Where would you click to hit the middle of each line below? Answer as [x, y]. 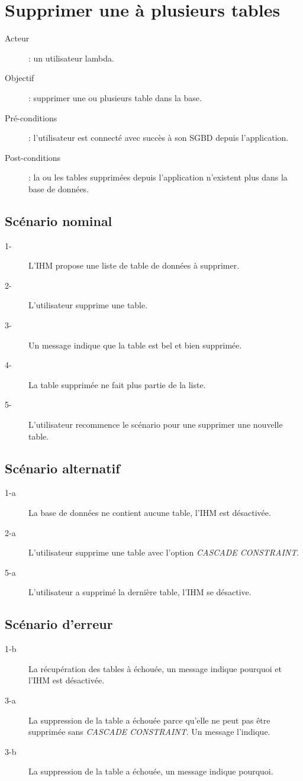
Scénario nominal [59, 220]
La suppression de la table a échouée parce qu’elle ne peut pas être [149, 720]
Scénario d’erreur [59, 624]
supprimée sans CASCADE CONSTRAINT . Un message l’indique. [149, 732]
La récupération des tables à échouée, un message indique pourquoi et [155, 668]
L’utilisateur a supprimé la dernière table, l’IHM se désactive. [140, 592]
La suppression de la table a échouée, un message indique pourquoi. [151, 771]
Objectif [20, 78]
